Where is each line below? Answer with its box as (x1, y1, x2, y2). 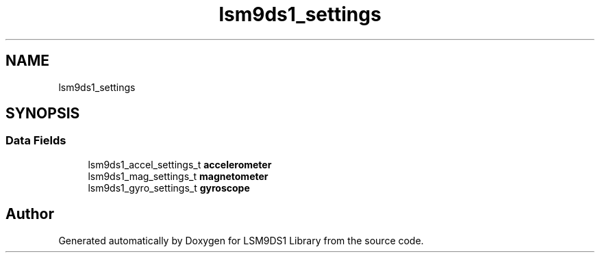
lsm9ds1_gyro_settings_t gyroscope (88, 181, 250, 194)
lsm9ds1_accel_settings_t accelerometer (88, 158, 272, 170)
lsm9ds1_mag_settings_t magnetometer (88, 170, 268, 182)
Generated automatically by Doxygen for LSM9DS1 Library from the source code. (58, 234, 424, 246)
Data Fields (5, 133, 66, 148)
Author (5, 205, 54, 223)
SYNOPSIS (5, 105, 80, 122)
